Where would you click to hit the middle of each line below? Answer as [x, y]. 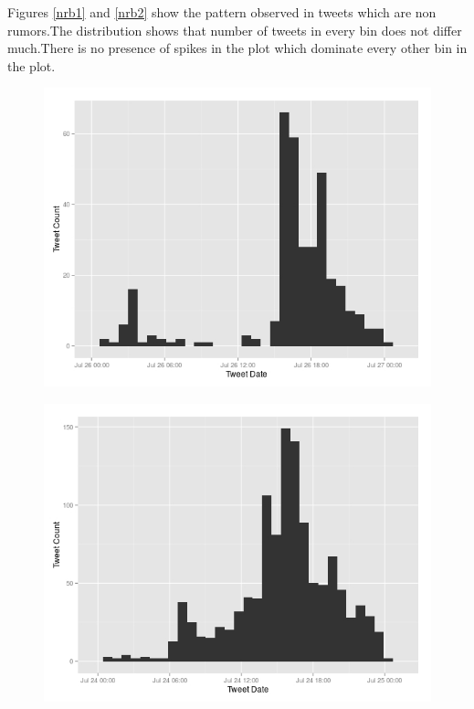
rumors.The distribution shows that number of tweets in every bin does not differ [235, 30]
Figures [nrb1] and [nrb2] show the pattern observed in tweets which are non [222, 12]
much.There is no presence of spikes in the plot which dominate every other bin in [237, 48]
